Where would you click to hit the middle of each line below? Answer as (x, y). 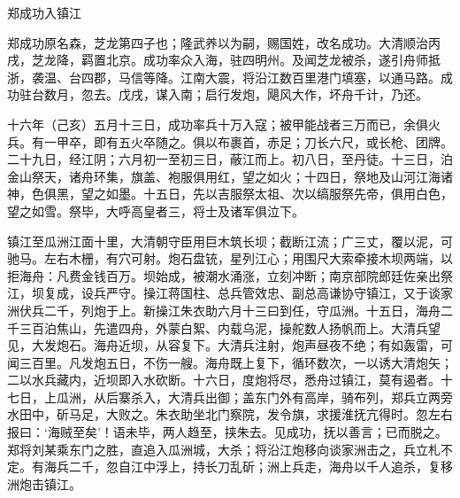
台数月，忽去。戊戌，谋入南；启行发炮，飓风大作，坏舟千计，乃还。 (230, 94)
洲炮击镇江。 (44, 483)
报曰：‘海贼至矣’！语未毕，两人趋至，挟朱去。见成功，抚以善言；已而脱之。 (227, 432)
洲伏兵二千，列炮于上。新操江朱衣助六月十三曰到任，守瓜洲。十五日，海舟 (224, 310)
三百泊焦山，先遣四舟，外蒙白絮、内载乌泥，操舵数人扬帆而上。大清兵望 (230, 327)
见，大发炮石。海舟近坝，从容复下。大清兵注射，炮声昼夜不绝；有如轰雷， (224, 345)
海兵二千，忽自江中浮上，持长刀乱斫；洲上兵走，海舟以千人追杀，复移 (248, 467)
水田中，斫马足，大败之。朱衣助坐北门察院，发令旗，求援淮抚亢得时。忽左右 (230, 414)
